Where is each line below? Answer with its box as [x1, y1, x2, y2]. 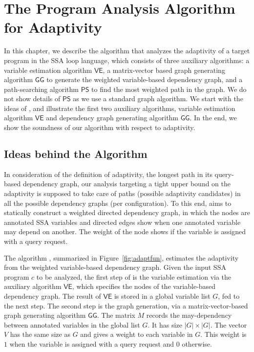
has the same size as [10, 329, 70, 339]
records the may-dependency [146, 310, 232, 320]
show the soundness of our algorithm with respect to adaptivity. [4, 122, 195, 132]
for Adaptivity [4, 17, 102, 37]
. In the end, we [190, 112, 237, 123]
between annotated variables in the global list [4, 319, 140, 330]
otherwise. [182, 338, 212, 349]
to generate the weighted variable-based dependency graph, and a [46, 74, 243, 85]
